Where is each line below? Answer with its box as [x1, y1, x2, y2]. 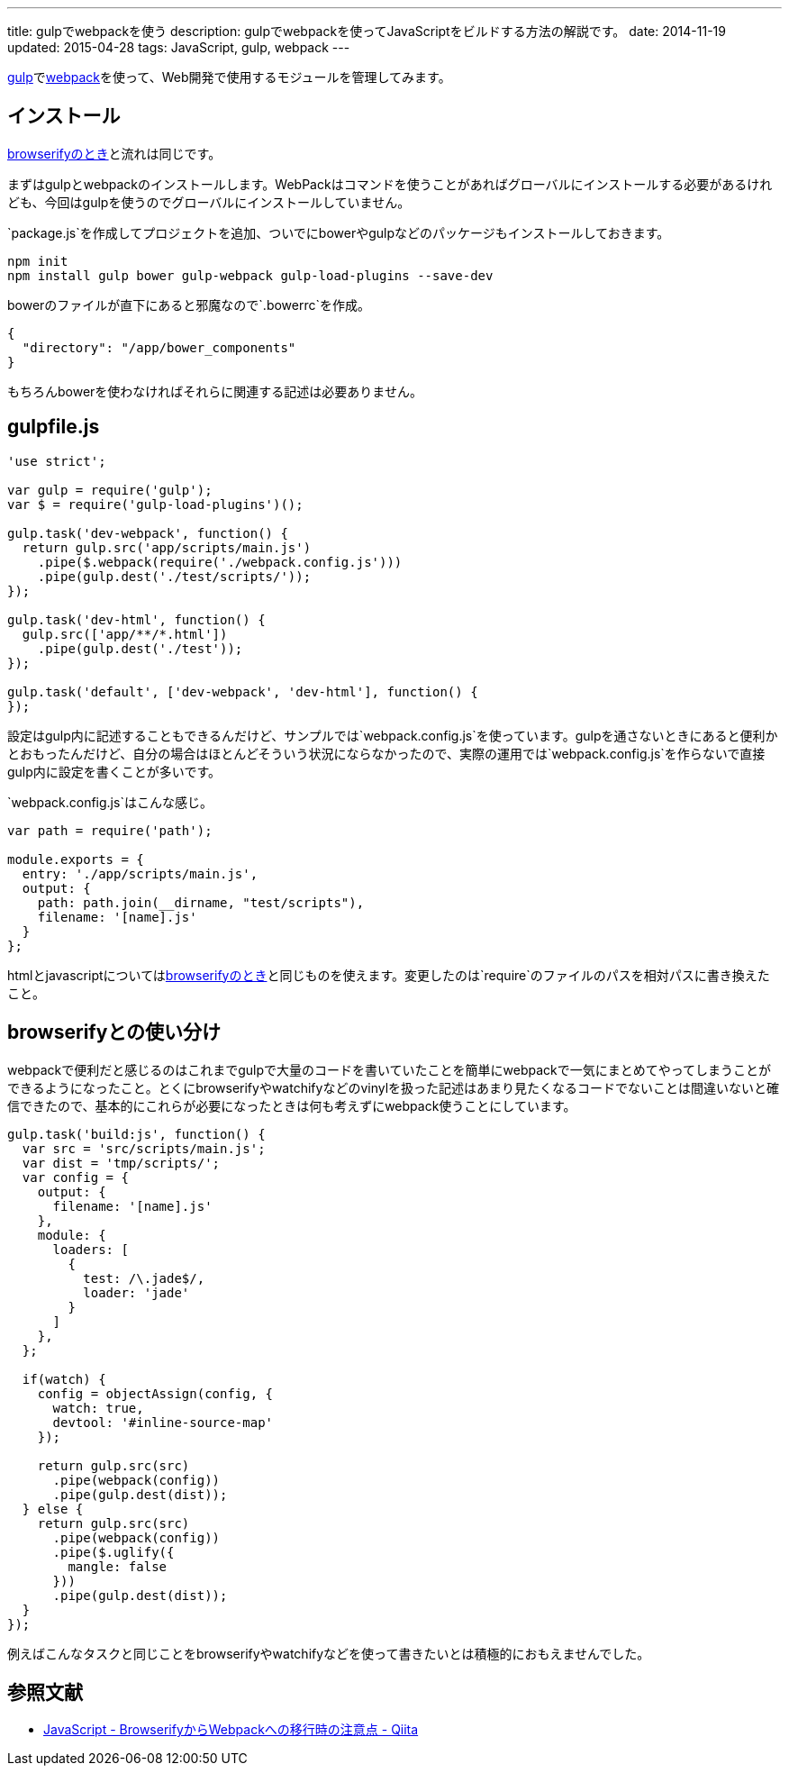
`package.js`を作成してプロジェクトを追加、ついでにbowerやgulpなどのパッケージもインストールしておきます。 [7, 224, 670, 241]
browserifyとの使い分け [7, 1021, 222, 1044]
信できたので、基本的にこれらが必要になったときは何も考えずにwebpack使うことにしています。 [7, 1097, 576, 1114]
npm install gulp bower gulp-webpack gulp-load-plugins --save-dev [7, 268, 494, 283]
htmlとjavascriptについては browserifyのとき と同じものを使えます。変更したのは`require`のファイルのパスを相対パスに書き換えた [7, 967, 770, 983]
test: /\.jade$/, [83, 1270, 205, 1286]
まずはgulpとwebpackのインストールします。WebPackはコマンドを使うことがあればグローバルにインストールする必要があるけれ [7, 176, 773, 192]
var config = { [22, 1169, 129, 1185]
